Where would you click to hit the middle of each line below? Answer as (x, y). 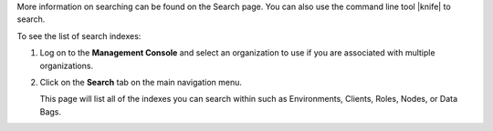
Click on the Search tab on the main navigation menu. (141, 82)
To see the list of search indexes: (79, 35)
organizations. (67, 65)
